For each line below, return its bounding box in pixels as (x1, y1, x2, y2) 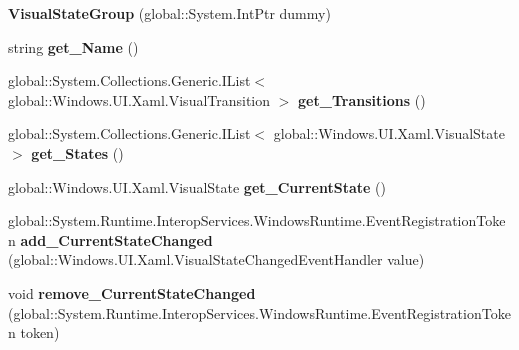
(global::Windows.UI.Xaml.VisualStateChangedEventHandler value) (8, 249, 425, 270)
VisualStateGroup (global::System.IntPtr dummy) (8, 3, 331, 23)
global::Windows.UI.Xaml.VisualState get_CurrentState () (8, 176, 386, 197)
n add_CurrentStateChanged (8, 229, 213, 250)
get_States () (31, 142, 124, 163)
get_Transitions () (298, 89, 426, 110)
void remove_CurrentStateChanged (8, 282, 256, 303)
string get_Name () (8, 36, 139, 57)
